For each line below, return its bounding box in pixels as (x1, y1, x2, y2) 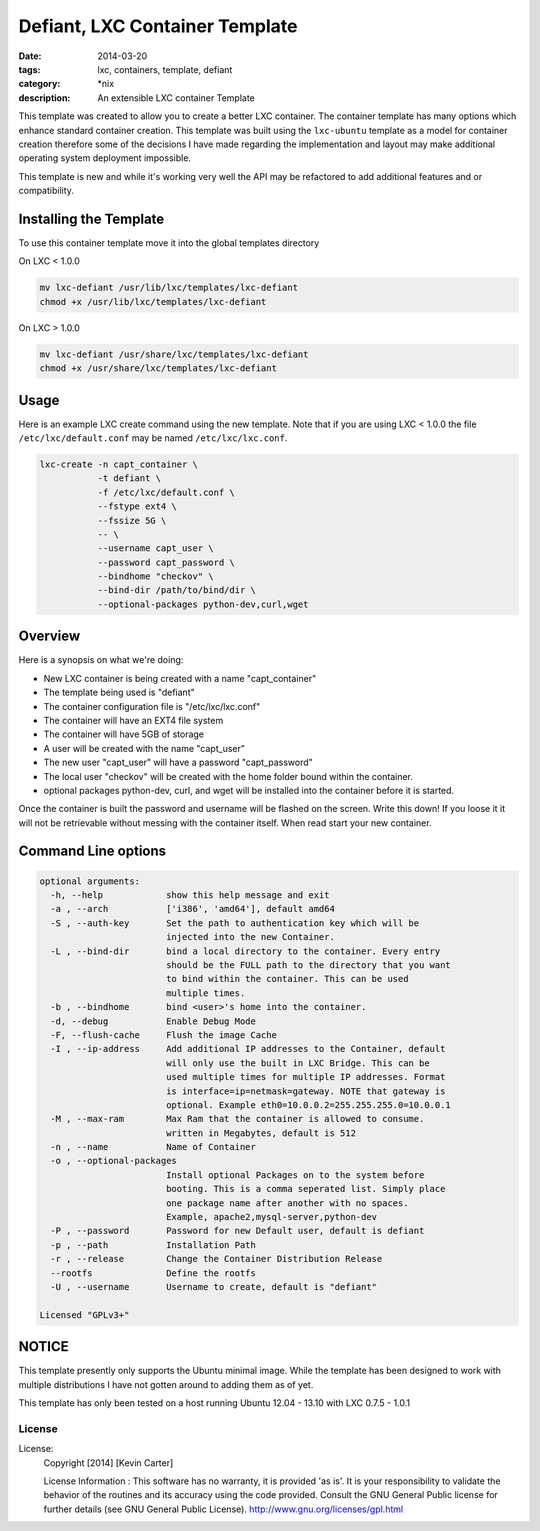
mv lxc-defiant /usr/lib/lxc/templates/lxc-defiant (39, 282, 299, 294)
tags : (18, 63, 41, 75)
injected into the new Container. (165, 931, 335, 943)
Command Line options (18, 843, 167, 860)
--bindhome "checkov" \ (97, 571, 214, 582)
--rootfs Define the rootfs (50, 1267, 257, 1279)
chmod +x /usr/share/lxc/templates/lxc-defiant (39, 363, 277, 374)
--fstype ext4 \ (97, 501, 177, 512)
